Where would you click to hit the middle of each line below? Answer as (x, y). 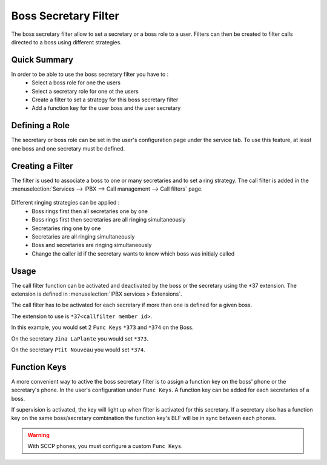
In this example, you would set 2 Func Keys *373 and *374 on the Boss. (102, 327)
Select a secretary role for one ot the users (85, 91)
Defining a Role (40, 125)
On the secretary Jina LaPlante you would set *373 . (80, 338)
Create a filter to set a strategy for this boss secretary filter (105, 100)
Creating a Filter (42, 166)
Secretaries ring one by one (66, 228)
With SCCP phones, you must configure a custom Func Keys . (105, 446)
